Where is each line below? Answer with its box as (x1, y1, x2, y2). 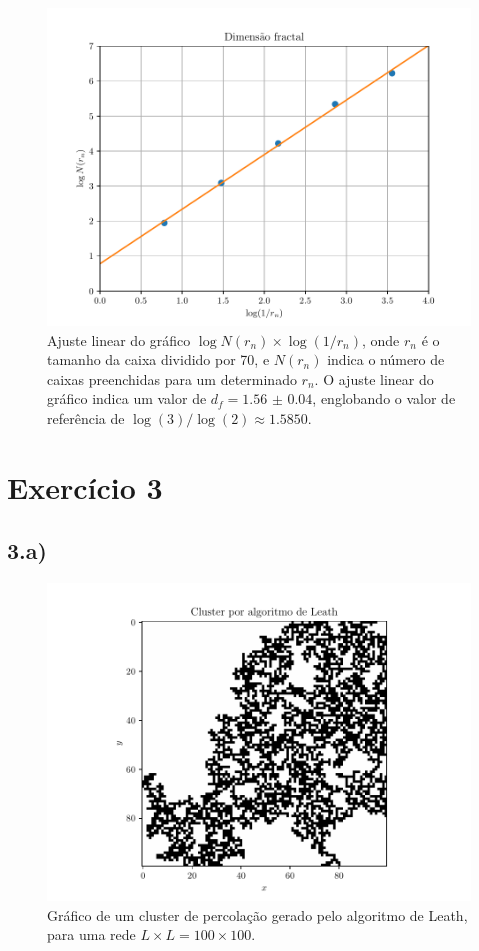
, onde (362, 329, 400, 350)
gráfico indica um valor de (47, 388, 207, 409)
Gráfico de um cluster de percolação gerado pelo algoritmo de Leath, (47, 904, 468, 925)
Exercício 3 (7, 466, 163, 507)
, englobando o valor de (312, 388, 456, 409)
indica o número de (327, 349, 445, 370)
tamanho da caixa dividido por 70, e (47, 349, 270, 370)
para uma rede (47, 924, 136, 945)
